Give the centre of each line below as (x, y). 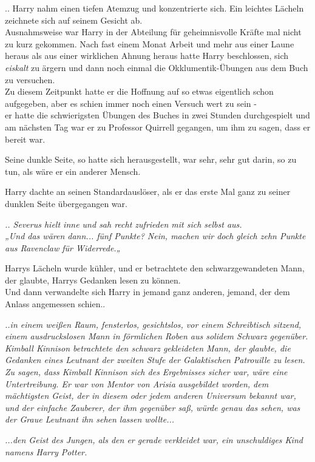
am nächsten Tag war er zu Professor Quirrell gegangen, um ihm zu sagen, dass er (158, 127)
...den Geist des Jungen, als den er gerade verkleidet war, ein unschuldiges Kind (154, 440)
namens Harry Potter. (46, 451)
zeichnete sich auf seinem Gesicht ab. (74, 20)
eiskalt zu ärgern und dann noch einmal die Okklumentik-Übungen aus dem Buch (157, 67)
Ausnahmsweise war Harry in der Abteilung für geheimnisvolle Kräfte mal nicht (153, 32)
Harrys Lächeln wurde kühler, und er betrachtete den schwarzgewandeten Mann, (155, 268)
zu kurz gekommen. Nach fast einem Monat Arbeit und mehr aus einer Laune (150, 43)
